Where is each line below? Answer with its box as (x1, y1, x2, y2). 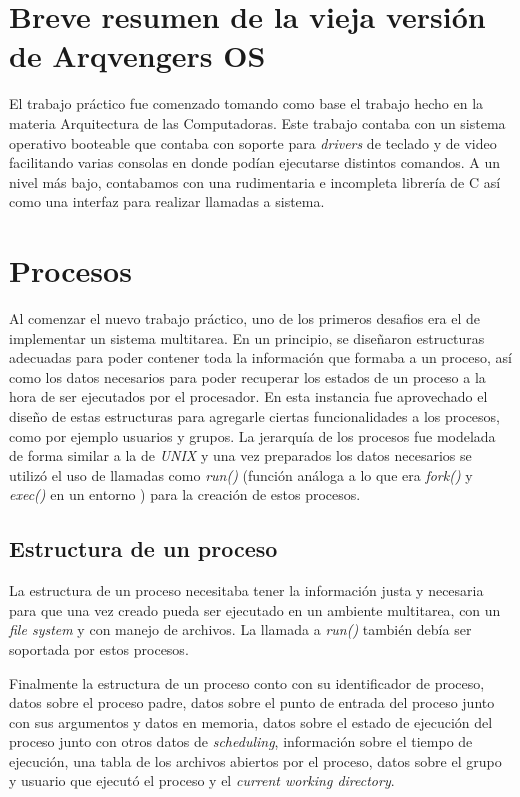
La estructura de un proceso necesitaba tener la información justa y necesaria (9, 580, 484, 601)
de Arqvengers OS (9, 35, 266, 76)
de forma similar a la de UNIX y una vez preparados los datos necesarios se (9, 445, 472, 466)
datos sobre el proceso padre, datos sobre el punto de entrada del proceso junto (9, 692, 495, 713)
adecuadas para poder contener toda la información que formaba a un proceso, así (9, 347, 512, 368)
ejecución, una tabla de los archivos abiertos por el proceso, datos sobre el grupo (9, 750, 502, 771)
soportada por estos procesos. (9, 638, 189, 659)
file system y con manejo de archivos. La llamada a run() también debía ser (9, 619, 472, 640)
